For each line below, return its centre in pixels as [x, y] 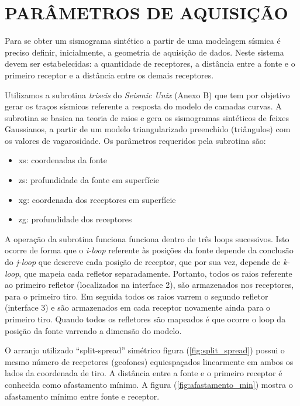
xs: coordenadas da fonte [63, 160]
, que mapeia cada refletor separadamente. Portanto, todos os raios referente [156, 273]
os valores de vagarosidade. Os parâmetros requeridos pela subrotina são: [135, 140]
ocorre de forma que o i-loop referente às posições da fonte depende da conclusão [149, 250]
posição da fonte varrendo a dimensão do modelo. [93, 330]
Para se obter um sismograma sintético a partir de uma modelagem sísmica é [143, 41]
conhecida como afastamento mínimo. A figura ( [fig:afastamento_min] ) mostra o [149, 384]
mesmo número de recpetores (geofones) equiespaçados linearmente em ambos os [149, 361]
